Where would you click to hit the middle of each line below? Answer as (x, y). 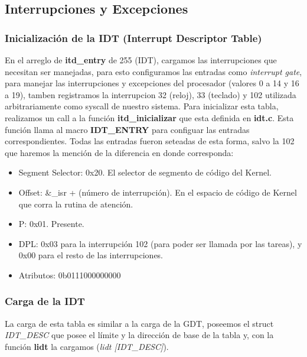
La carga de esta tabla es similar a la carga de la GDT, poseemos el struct (139, 323)
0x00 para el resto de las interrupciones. (91, 255)
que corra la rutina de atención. (76, 204)
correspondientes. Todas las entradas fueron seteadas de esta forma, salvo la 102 (150, 141)
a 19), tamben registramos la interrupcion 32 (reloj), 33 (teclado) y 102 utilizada (151, 94)
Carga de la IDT (45, 301)
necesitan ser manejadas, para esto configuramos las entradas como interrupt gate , (153, 71)
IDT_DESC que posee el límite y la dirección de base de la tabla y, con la (139, 335)
